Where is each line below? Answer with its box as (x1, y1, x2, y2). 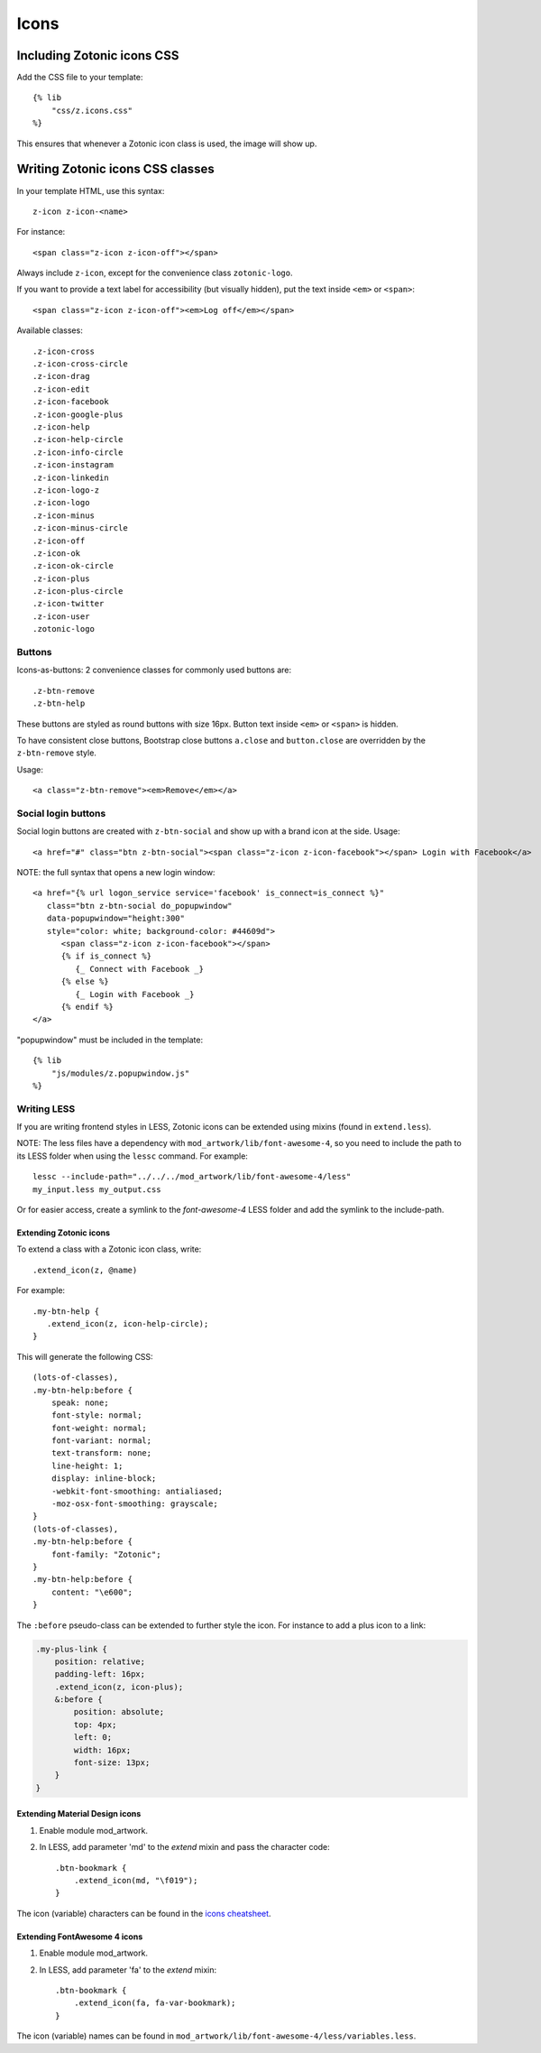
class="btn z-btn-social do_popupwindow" (46, 901, 234, 911)
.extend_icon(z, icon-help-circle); (46, 1318, 209, 1328)
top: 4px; (73, 1719, 117, 1730)
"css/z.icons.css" (50, 105, 133, 116)
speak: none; (50, 1397, 109, 1408)
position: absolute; (73, 1706, 165, 1717)
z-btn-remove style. (16, 747, 96, 758)
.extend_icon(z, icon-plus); (54, 1681, 184, 1692)
